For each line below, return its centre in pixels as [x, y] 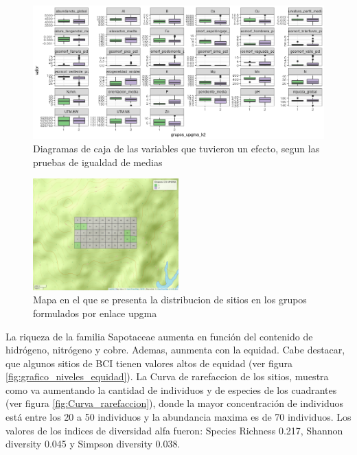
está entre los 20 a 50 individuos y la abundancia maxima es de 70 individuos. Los [178, 417]
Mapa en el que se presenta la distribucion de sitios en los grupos [170, 300]
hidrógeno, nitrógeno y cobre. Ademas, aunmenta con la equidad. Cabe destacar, [175, 350]
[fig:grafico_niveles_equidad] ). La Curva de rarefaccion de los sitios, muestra [167, 376]
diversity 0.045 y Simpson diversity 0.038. [93, 444]
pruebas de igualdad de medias [98, 162]
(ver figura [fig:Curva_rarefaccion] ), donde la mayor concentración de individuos [174, 403]
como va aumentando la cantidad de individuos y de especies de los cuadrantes [171, 389]
